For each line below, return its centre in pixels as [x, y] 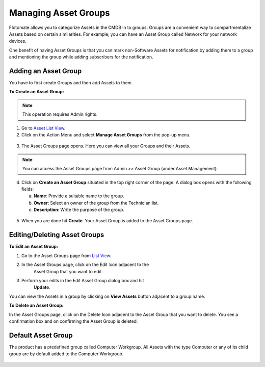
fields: [28, 189]
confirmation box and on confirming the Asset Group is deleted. [74, 321]
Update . [42, 288]
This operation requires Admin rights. [60, 114]
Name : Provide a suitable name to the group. [79, 196]
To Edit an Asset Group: [34, 247]
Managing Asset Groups [60, 13]
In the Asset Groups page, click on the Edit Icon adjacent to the [85, 264]
